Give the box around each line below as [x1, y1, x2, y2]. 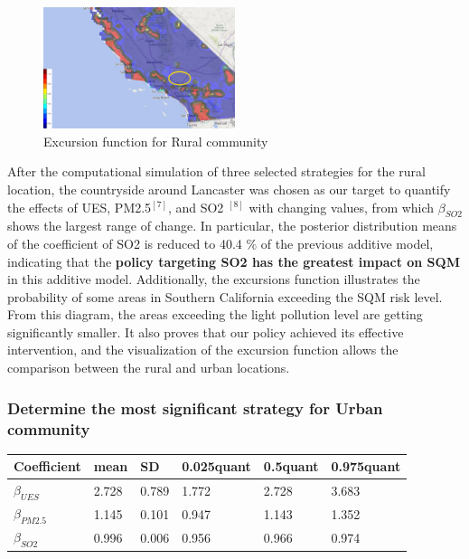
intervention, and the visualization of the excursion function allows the [7, 340, 399, 359]
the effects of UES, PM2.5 [7, 197, 152, 216]
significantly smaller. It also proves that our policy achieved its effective [7, 322, 404, 341]
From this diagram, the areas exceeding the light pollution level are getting [7, 305, 423, 324]
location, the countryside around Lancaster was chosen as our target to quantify [7, 179, 451, 198]
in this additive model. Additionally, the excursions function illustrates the [7, 270, 420, 289]
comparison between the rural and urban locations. [7, 358, 290, 377]
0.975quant [331, 457, 401, 476]
